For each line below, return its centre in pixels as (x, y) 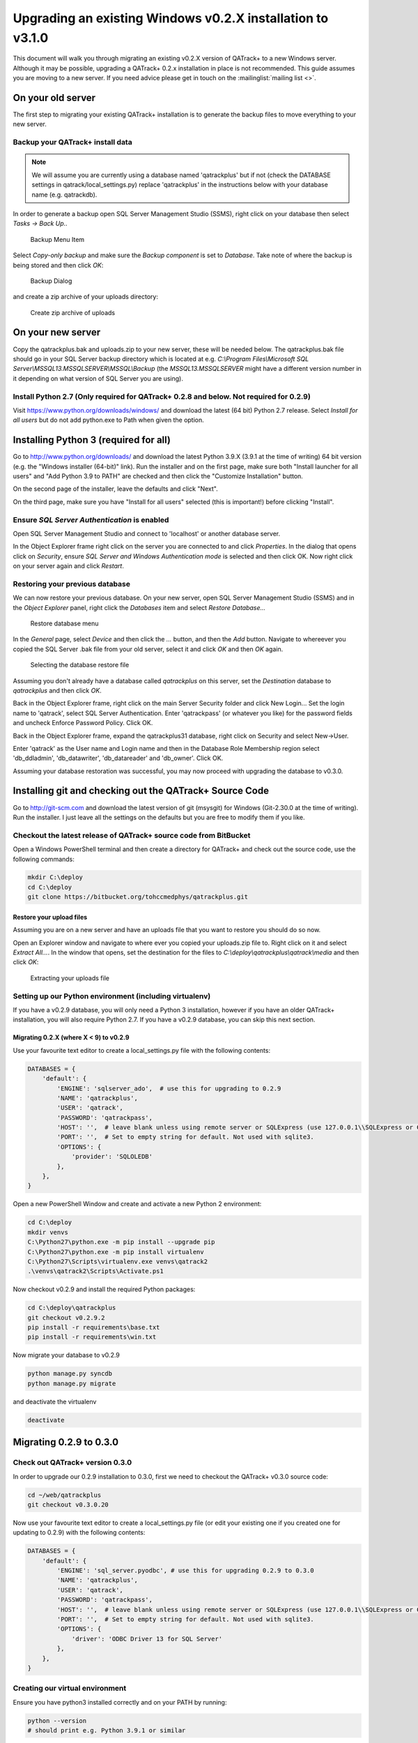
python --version (57, 1721)
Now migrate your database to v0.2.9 (66, 1355)
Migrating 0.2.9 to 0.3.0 (65, 1442)
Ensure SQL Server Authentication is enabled (91, 519)
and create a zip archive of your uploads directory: (85, 297)
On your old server (54, 98)
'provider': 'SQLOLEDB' (112, 1157)
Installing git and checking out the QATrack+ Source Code (141, 791)
